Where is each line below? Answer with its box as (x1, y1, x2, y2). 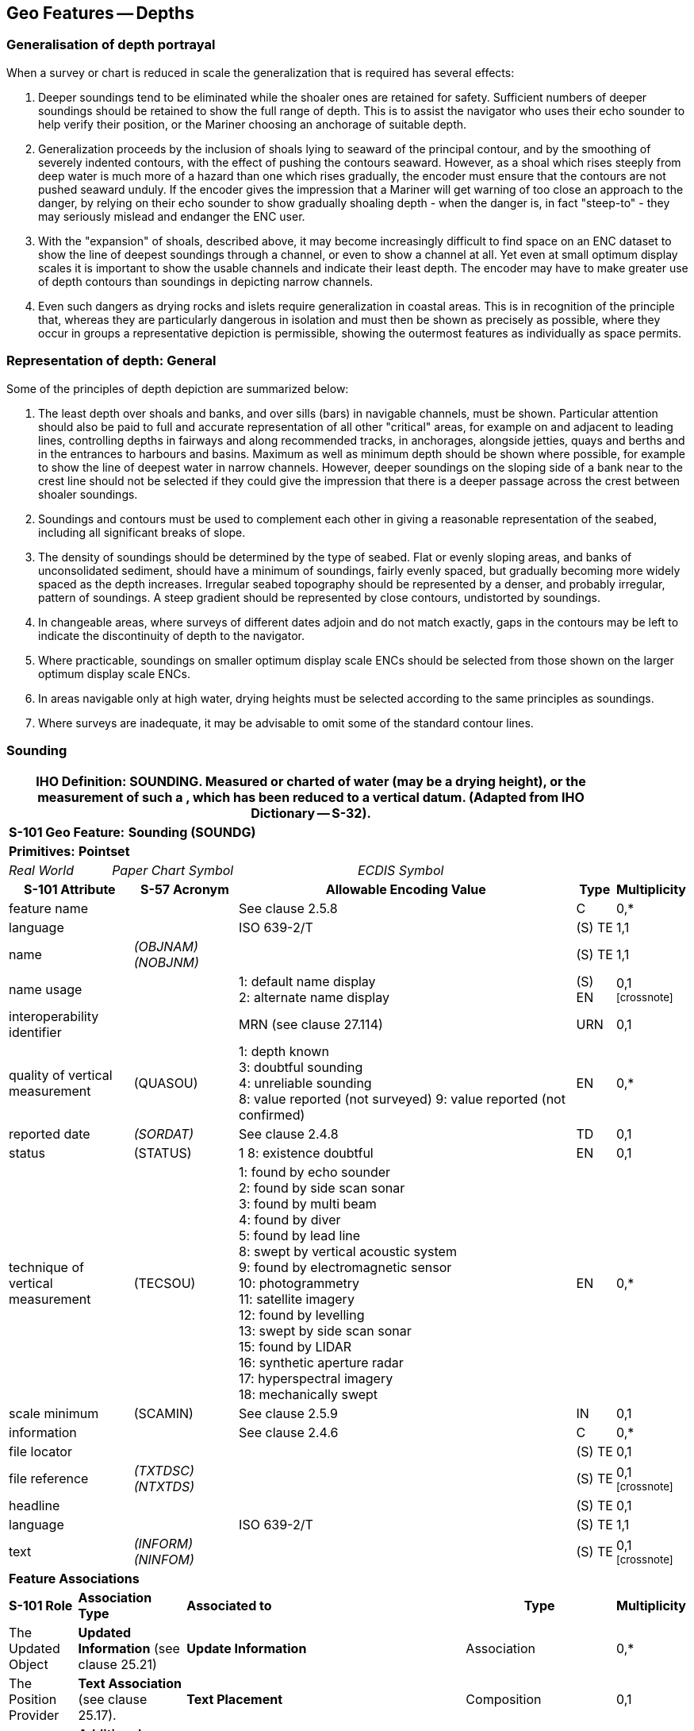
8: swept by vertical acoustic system (239, 1243, 457, 1260)
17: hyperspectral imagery (239, 1371, 393, 1387)
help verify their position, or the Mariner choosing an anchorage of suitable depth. (38, 117, 467, 131)
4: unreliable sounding (239, 1075, 372, 1092)
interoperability (9, 1008, 99, 1025)
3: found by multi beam (239, 1196, 377, 1212)
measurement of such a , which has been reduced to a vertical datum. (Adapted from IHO (37, 789, 585, 806)
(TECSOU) (133, 1275, 196, 1292)
